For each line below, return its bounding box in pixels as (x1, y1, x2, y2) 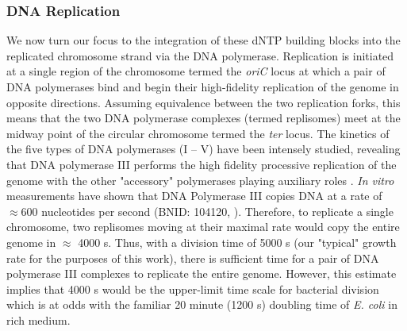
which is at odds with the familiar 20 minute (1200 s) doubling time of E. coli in (6, 296, 397, 313)
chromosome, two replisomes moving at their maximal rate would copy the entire (6, 218, 400, 235)
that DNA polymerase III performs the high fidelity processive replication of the (6, 156, 397, 172)
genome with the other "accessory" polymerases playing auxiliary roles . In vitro (6, 171, 394, 188)
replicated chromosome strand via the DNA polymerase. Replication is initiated (6, 47, 394, 64)
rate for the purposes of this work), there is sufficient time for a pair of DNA (6, 249, 379, 266)
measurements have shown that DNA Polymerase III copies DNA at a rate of (6, 187, 382, 204)
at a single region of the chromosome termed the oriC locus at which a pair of (6, 63, 386, 79)
